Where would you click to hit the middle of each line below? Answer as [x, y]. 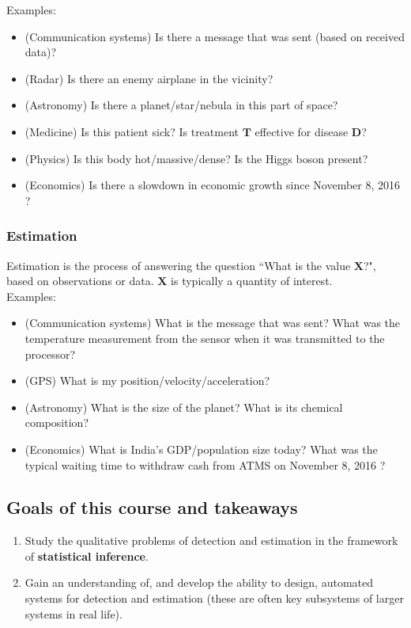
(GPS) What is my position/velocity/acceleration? [147, 381]
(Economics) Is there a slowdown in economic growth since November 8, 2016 [213, 185]
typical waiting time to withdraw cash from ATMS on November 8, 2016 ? [205, 464]
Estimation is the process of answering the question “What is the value [179, 265]
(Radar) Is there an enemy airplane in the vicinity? [149, 78]
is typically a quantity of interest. [252, 281]
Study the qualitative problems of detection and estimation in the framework [211, 540]
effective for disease [302, 131]
